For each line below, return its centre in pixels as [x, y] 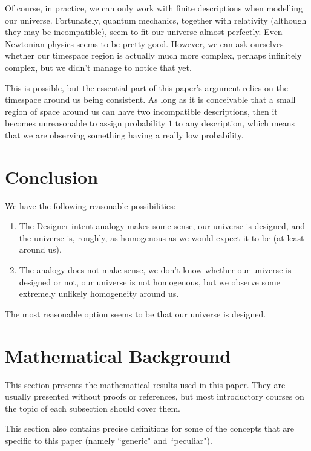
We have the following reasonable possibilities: [90, 205]
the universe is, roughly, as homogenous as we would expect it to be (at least [162, 237]
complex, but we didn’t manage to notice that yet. [98, 67]
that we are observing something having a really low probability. [124, 135]
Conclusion [52, 176]
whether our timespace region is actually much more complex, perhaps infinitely [153, 55]
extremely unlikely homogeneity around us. [99, 294]
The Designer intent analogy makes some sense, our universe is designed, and [162, 226]
